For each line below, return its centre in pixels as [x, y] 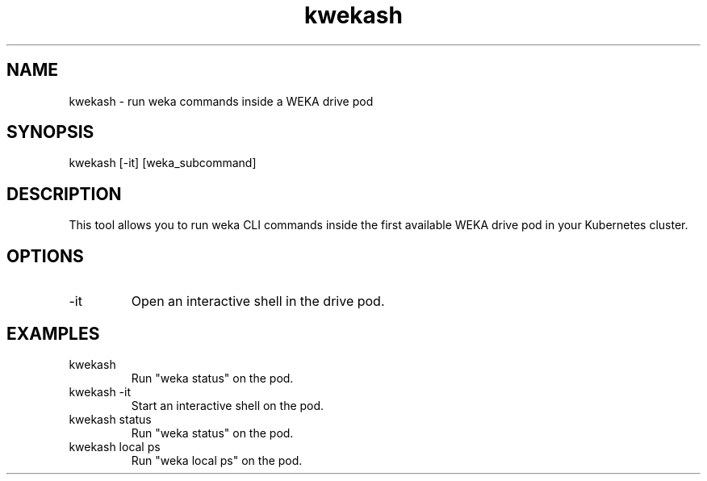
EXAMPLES [53, 333]
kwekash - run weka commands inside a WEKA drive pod [221, 101]
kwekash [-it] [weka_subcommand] [163, 163]
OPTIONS [45, 256]
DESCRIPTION [64, 194]
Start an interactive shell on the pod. [228, 405]
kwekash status [110, 419]
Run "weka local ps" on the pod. [217, 460]
